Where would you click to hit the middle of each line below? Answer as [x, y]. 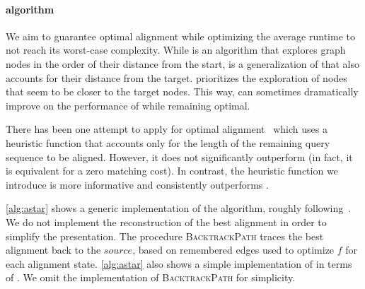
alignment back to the [53, 250]
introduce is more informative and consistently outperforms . [137, 184]
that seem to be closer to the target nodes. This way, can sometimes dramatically [182, 92]
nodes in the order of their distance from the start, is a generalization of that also [182, 63]
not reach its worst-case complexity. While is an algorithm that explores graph [176, 50]
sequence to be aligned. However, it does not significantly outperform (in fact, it [179, 157]
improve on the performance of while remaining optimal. [128, 105]
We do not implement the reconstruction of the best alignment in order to [166, 222]
